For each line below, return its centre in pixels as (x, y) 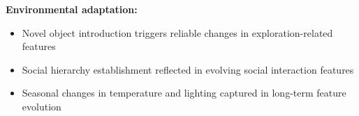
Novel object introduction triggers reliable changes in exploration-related (177, 32)
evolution (42, 106)
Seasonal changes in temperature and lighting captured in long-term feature (184, 93)
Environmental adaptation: (72, 9)
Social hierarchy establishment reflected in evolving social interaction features (188, 69)
